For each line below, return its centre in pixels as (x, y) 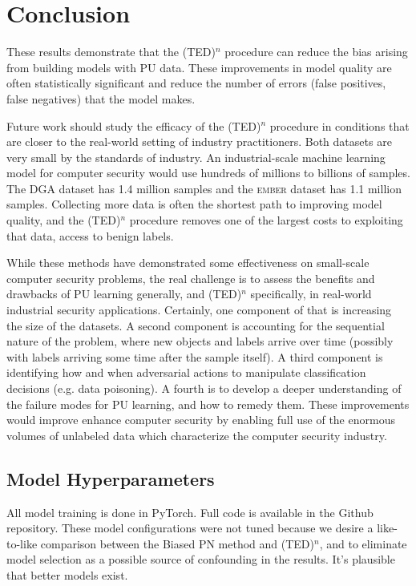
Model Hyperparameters (111, 478)
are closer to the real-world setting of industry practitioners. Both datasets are (199, 141)
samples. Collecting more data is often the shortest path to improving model (194, 204)
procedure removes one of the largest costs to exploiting (266, 220)
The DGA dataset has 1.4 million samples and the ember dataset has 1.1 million (204, 188)
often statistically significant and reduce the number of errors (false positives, (196, 83)
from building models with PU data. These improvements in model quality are (199, 67)
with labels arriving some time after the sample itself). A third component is (195, 356)
